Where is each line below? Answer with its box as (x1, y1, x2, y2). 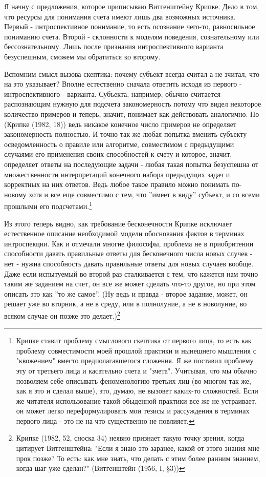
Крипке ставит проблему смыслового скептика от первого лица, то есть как (16, 335, 252, 346)
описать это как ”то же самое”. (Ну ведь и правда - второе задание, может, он (4, 288, 248, 299)
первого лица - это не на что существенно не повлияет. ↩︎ (16, 415, 195, 426)
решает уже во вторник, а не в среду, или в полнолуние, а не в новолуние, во (4, 298, 247, 309)
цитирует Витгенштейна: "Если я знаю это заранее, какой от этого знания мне (16, 443, 260, 453)
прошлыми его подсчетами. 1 (4, 199, 92, 211)
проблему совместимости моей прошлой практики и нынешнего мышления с (16, 345, 256, 356)
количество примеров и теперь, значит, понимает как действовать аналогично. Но (4, 108, 259, 119)
